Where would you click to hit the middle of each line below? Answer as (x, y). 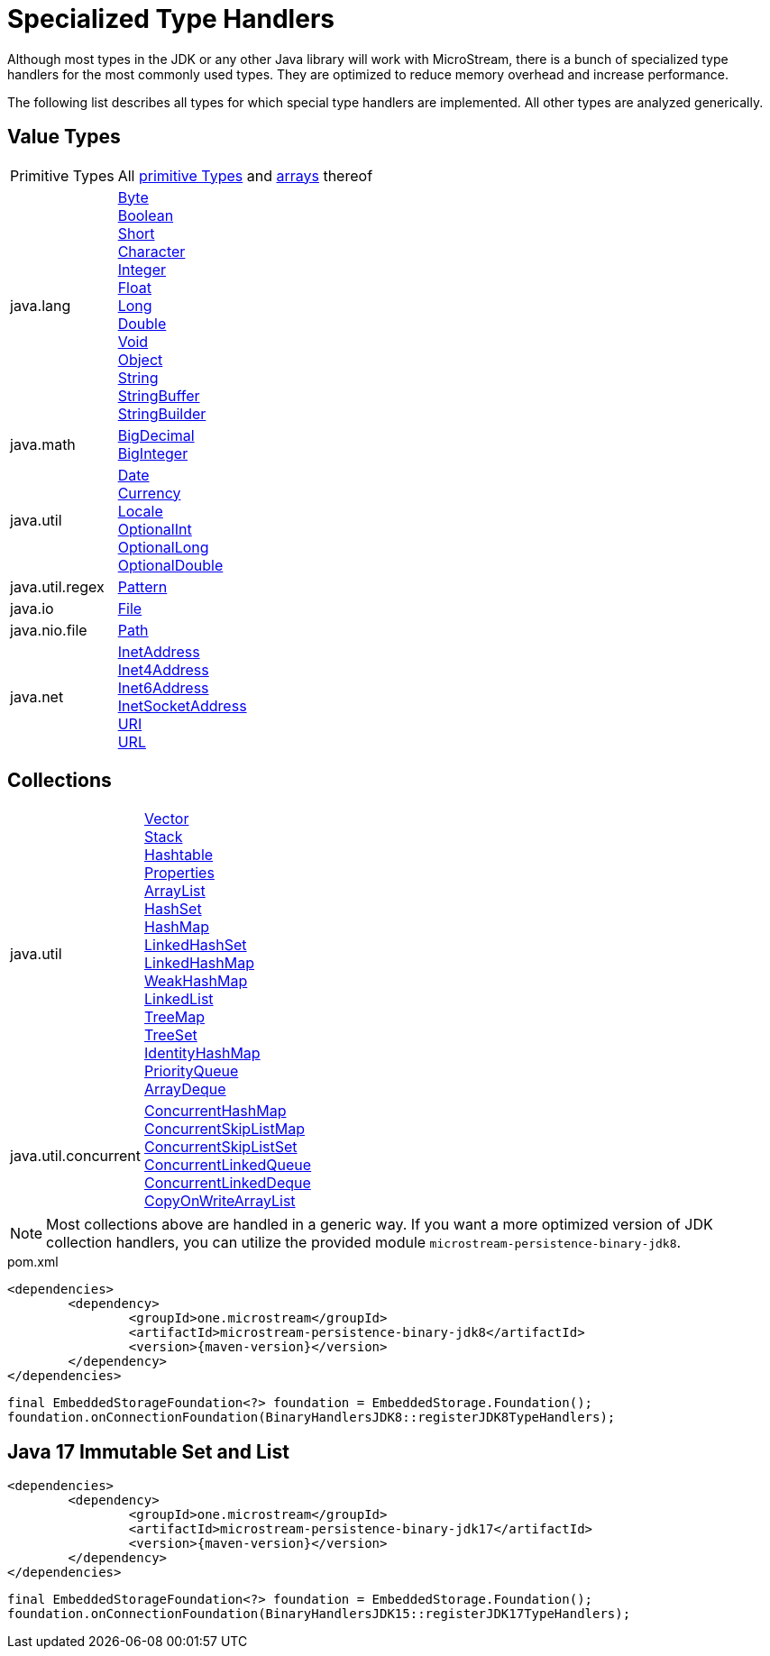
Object (140, 359)
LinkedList (179, 999)
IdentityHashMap (202, 1053)
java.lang (41, 305)
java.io (32, 608)
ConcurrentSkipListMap (225, 1129)
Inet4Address (163, 669)
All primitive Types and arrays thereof (245, 175)
